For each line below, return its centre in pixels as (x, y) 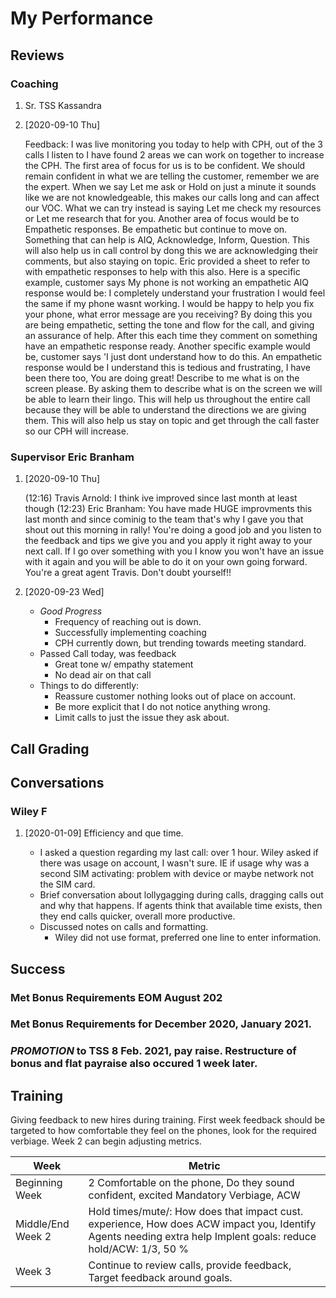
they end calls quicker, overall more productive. (137, 916)
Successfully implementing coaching (130, 633)
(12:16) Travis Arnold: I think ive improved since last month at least (161, 498)
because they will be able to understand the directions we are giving (165, 409)
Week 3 (33, 1272)
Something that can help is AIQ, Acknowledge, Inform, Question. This (167, 239)
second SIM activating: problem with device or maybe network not (177, 874)
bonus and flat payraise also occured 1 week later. (134, 1064)
